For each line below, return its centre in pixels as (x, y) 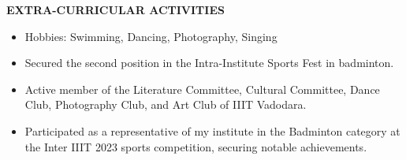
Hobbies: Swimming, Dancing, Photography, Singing (151, 36)
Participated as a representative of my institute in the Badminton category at (212, 130)
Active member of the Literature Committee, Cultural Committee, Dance (202, 89)
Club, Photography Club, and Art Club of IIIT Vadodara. (166, 104)
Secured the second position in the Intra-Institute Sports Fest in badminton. (209, 63)
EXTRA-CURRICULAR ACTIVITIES (115, 9)
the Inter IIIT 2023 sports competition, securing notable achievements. (196, 146)
